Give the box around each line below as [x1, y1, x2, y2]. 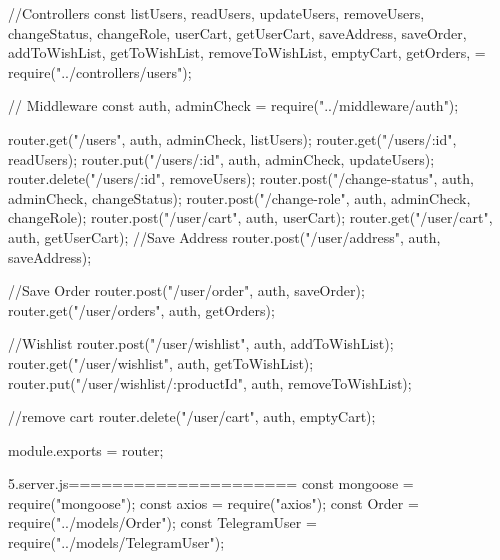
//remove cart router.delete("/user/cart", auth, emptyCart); [8, 406, 376, 427]
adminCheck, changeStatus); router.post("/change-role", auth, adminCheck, [8, 187, 471, 208]
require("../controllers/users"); [8, 61, 192, 82]
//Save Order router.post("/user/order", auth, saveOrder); [8, 280, 365, 301]
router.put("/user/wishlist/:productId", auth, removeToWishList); [8, 372, 412, 393]
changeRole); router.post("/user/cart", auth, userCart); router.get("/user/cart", [8, 207, 493, 228]
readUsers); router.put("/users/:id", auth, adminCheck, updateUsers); [8, 148, 435, 169]
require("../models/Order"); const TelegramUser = [8, 512, 317, 533]
